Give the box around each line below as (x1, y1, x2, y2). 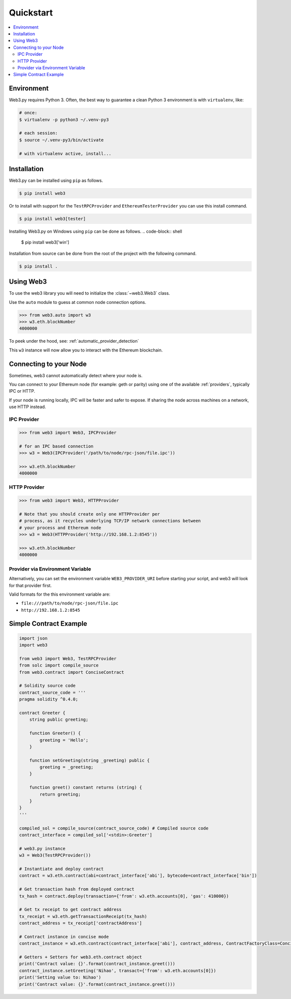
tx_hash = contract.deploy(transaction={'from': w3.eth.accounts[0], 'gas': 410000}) (19, 893, 229, 899)
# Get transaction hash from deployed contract (19, 887, 134, 892)
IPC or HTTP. (9, 388, 35, 394)
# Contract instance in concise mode (19, 934, 109, 939)
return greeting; (39, 792, 81, 797)
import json (19, 635, 48, 641)
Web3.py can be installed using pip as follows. (9, 177, 103, 184)
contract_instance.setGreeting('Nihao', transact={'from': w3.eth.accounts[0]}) (19, 967, 216, 973)
